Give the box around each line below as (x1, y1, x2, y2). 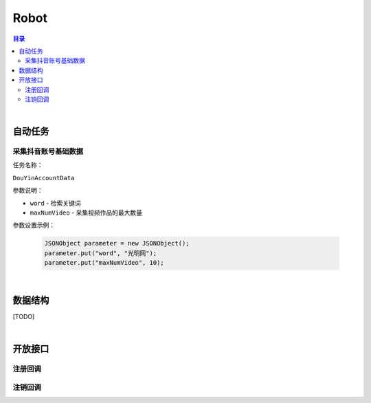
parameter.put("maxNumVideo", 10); (44, 259, 164, 267)
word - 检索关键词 (30, 199, 82, 207)
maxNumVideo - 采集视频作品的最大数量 (30, 208, 143, 217)
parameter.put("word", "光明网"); (44, 249, 157, 257)
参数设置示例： (12, 221, 55, 230)
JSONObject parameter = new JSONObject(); (44, 239, 190, 248)
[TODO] (12, 313, 35, 321)
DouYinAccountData (12, 174, 75, 182)
